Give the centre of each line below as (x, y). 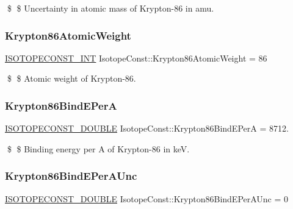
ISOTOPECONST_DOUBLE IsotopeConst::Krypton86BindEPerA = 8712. (147, 128)
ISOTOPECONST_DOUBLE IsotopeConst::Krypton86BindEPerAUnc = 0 (147, 198)
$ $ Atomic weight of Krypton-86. (71, 78)
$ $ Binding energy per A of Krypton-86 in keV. (98, 148)
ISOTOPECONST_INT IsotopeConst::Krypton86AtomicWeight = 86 (136, 58)
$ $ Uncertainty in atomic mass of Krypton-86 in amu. (110, 8)
